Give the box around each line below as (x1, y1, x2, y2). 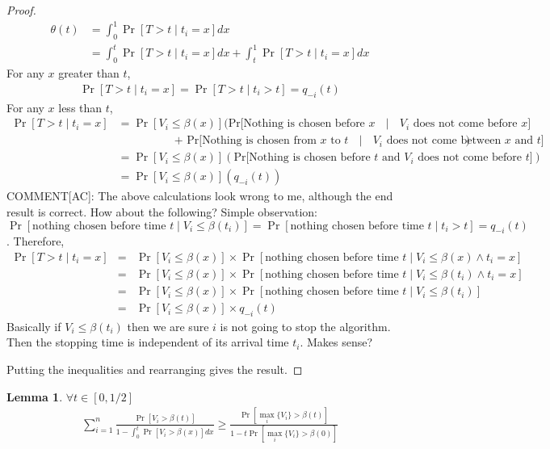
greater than (58, 65, 120, 82)
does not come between (386, 135, 502, 147)
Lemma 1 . (6, 388, 63, 405)
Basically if (6, 317, 61, 334)
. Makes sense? (300, 334, 373, 350)
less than (58, 99, 103, 115)
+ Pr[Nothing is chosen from (174, 135, 317, 147)
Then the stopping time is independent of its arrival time (6, 334, 289, 350)
